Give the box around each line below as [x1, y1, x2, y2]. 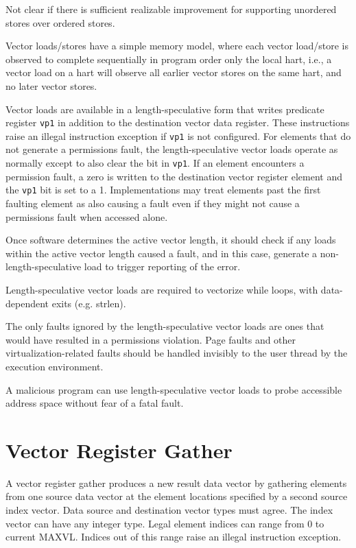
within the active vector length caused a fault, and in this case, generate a [5, 246, 318, 260]
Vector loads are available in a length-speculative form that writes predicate [5, 102, 324, 116]
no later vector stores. [5, 78, 97, 93]
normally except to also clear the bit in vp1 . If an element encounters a [5, 156, 305, 170]
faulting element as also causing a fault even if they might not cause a [5, 195, 300, 210]
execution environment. [5, 359, 104, 373]
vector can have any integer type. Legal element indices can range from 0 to [5, 516, 324, 530]
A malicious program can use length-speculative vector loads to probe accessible [5, 382, 342, 396]
